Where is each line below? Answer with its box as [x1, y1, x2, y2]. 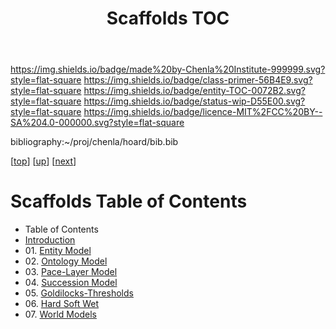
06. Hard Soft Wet [24, 298, 100, 310]
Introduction [24, 234, 76, 246]
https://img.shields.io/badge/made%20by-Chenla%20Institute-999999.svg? [10, 63, 326, 76]
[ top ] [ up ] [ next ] [10, 155, 77, 167]
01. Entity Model [24, 245, 92, 257]
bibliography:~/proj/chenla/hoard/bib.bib [10, 136, 179, 148]
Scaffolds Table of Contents [10, 190, 248, 213]
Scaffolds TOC [106, 7, 230, 30]
